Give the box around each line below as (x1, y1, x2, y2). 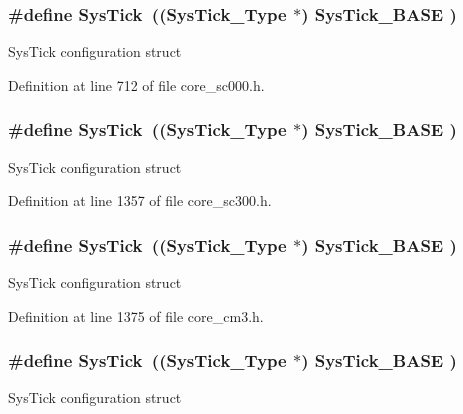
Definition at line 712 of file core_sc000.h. (8, 74, 265, 95)
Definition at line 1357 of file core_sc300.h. (8, 190, 272, 211)
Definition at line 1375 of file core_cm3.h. (8, 305, 264, 326)
